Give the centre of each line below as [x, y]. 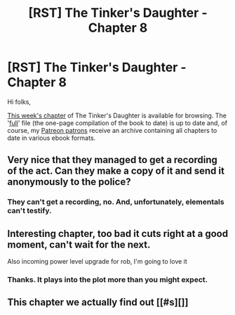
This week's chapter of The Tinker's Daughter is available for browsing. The [117, 115]
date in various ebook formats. [52, 138]
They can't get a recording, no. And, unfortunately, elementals [116, 202]
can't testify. [29, 211]
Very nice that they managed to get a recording [112, 160]
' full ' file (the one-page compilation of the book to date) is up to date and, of [117, 123]
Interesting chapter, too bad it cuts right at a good [118, 233]
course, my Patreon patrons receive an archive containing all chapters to [112, 130]
